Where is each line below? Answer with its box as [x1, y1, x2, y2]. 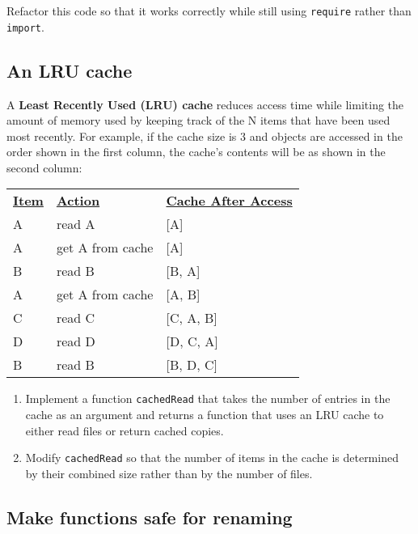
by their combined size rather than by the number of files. [25, 464, 313, 481]
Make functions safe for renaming [6, 504, 293, 529]
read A [56, 214, 95, 234]
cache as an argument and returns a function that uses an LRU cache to [25, 406, 384, 423]
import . [6, 18, 44, 35]
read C [56, 308, 95, 328]
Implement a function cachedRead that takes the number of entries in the [25, 390, 391, 407]
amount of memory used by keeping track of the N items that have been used [6, 112, 391, 129]
